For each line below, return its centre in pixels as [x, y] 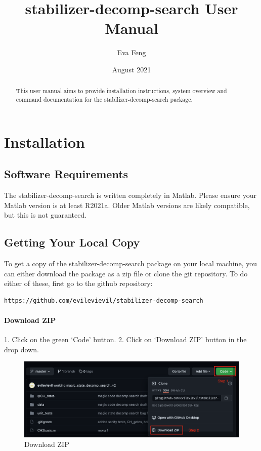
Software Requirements [66, 174]
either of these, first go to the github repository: [78, 283]
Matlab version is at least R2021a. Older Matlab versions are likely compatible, [127, 205]
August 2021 [132, 69]
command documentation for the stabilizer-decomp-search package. [104, 99]
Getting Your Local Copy [72, 242]
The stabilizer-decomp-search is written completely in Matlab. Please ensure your [130, 195]
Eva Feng [132, 52]
